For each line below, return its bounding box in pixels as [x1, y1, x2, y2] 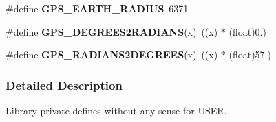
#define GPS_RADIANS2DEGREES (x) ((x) [6, 47, 218, 62]
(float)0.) [229, 24, 266, 38]
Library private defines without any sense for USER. [6, 103, 227, 117]
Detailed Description [6, 76, 123, 93]
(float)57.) [229, 47, 271, 62]
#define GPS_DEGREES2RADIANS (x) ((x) [6, 24, 218, 38]
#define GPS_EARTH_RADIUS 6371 [6, 1, 189, 15]
